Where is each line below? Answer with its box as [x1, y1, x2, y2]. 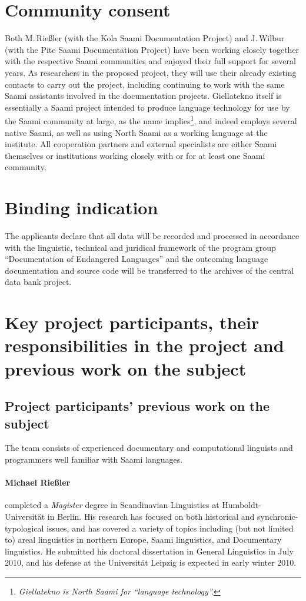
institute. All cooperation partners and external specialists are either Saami [5, 138, 277, 150]
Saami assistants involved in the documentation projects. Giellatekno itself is [5, 89, 282, 102]
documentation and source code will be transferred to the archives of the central [5, 264, 294, 276]
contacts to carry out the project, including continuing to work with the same [5, 78, 285, 90]
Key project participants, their [5, 310, 260, 334]
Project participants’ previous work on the [5, 397, 270, 415]
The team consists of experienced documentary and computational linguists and [5, 441, 293, 454]
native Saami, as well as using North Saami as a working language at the [5, 126, 268, 138]
